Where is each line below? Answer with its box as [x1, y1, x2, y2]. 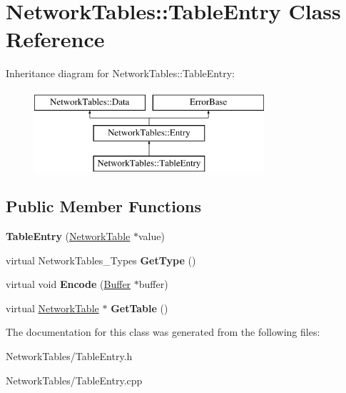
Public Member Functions [6, 195, 201, 217]
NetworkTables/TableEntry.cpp [6, 372, 143, 387]
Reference [6, 24, 105, 54]
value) [138, 229, 165, 244]
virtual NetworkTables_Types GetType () [6, 252, 196, 267]
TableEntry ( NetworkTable [6, 229, 131, 244]
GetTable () [111, 300, 168, 315]
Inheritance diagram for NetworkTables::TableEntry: [6, 66, 235, 81]
